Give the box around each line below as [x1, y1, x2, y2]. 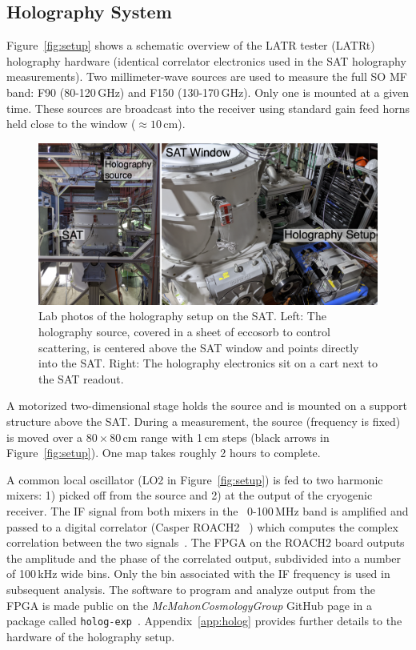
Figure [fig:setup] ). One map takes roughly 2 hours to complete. [6, 444, 321, 461]
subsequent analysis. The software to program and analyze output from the [6, 580, 375, 597]
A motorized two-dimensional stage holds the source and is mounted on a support [6, 397, 408, 414]
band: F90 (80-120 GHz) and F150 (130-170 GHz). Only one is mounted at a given [6, 83, 410, 100]
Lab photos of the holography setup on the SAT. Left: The [38, 307, 326, 324]
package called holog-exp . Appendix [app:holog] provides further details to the [6, 612, 402, 629]
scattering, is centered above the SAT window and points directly [38, 339, 359, 355]
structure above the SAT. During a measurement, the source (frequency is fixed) [6, 412, 401, 429]
